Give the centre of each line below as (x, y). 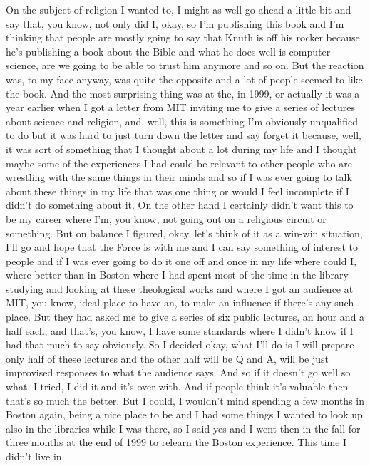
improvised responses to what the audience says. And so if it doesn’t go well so (178, 372)
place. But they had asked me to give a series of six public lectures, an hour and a (185, 317)
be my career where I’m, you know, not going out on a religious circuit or (166, 218)
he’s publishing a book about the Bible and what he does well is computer (168, 51)
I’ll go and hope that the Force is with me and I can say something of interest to (182, 247)
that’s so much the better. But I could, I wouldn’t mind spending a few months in (185, 400)
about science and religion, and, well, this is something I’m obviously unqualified (182, 121)
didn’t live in (34, 456)
